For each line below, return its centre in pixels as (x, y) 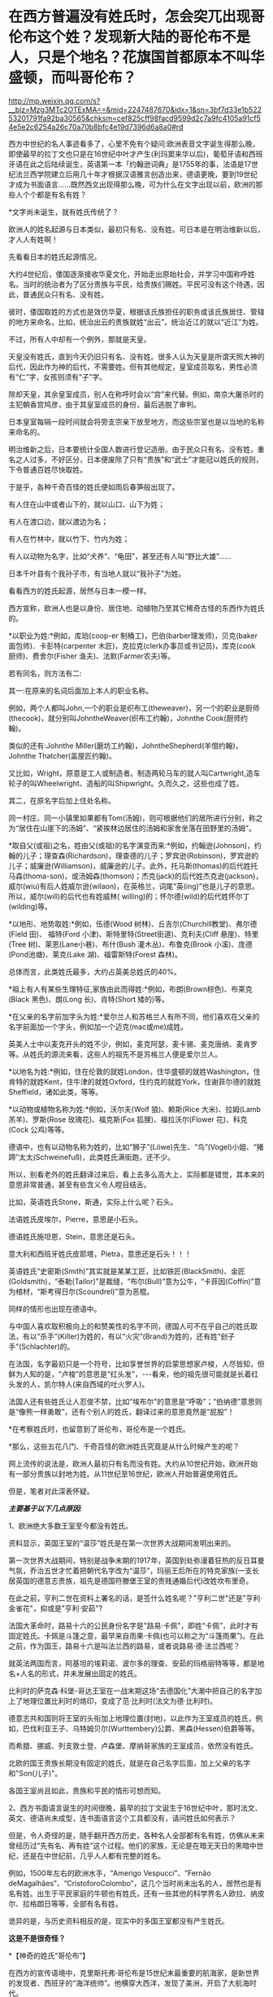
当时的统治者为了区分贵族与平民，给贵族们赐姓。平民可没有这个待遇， (140, 284)
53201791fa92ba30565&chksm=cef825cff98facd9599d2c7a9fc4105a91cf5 (135, 118)
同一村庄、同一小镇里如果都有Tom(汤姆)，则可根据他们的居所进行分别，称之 (136, 818)
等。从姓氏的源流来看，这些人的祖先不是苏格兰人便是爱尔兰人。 (115, 1054)
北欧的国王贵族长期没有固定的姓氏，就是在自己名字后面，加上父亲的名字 (129, 1763)
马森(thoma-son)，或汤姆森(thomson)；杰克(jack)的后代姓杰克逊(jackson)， (136, 876)
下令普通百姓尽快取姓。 (48, 469)
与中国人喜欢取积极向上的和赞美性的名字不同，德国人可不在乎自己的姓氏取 (133, 1326)
